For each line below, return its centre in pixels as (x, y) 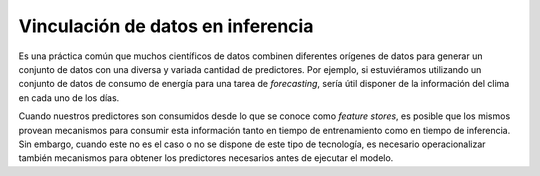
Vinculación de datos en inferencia (166, 26)
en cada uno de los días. (69, 97)
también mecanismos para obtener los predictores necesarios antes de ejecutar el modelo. (206, 158)
